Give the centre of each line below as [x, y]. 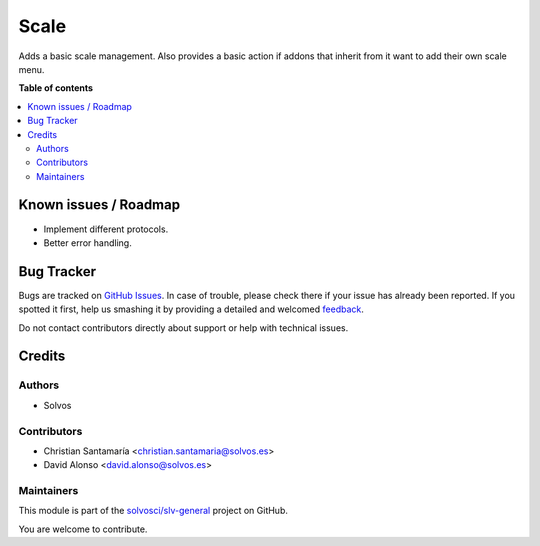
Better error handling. [87, 242]
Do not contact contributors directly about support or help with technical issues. [183, 327]
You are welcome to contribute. [83, 529]
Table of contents [56, 88]
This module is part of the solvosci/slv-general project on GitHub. [153, 511]
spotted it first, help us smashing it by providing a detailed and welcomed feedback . [191, 309]
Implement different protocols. [106, 229]
